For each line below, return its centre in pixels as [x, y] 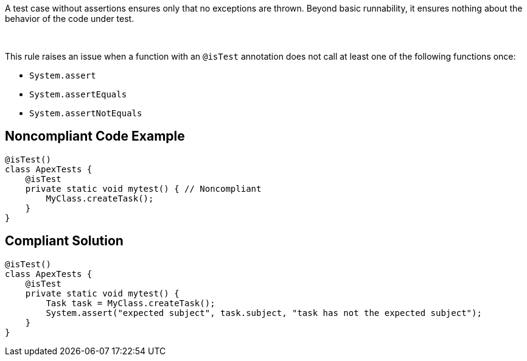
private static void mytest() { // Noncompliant [143, 188]
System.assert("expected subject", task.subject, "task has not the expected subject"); [264, 313]
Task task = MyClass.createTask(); [131, 303]
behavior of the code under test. [70, 19]
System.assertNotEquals [86, 113]
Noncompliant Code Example [95, 136]
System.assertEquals [78, 94]
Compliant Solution [64, 241]
